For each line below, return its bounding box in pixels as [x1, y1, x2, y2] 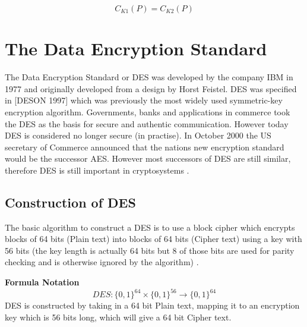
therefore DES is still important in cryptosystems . [5, 164, 189, 176]
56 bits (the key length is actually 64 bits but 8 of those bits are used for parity [5, 244, 295, 256]
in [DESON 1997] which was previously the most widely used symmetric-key [5, 94, 283, 106]
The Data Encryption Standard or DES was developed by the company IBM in [5, 71, 293, 83]
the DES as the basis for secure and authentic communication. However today [5, 117, 289, 130]
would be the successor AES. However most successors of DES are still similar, [5, 152, 291, 165]
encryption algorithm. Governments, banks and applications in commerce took [5, 105, 290, 118]
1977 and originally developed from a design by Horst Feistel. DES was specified [5, 82, 297, 95]
